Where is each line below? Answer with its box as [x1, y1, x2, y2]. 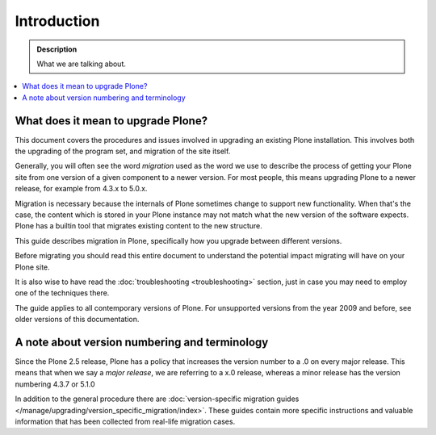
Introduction [15, 12, 100, 30]
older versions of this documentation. [15, 315, 140, 324]
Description [36, 44, 78, 54]
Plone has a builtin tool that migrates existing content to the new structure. [15, 221, 262, 231]
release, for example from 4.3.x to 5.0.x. [15, 184, 148, 194]
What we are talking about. [36, 59, 127, 69]
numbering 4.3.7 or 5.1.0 [15, 379, 95, 389]
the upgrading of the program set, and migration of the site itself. [15, 146, 231, 157]
